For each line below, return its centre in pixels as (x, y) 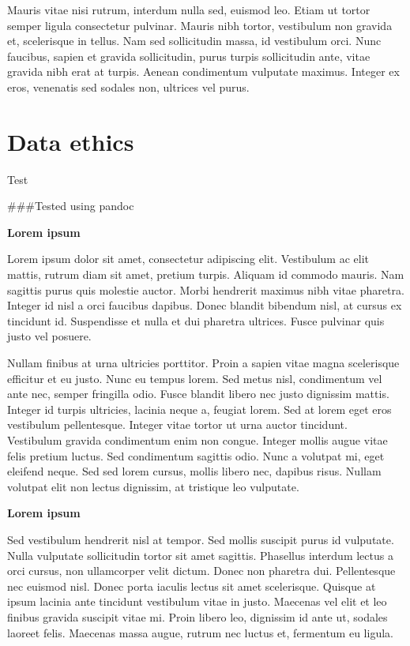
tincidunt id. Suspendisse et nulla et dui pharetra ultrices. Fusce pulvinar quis (196, 320)
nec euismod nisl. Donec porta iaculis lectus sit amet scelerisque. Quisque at (192, 586)
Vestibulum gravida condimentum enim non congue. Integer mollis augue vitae (197, 440)
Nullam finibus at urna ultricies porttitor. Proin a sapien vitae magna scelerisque (203, 363)
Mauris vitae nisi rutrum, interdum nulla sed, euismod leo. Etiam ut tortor (189, 9)
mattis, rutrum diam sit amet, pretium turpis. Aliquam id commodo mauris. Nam (206, 274)
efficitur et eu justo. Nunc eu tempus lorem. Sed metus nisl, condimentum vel (195, 378)
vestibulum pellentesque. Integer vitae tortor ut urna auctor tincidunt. (177, 424)
